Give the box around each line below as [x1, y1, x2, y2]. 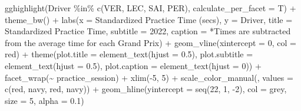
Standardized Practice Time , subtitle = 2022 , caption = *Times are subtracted [5, 25, 291, 37]
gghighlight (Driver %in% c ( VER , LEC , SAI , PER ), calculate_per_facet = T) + [5, 2, 296, 14]
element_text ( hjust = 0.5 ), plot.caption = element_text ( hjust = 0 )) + [5, 59, 262, 71]
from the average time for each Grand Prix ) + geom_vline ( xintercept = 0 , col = [5, 36, 296, 48]
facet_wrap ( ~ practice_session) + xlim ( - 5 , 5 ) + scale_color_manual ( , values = [5, 71, 293, 83]
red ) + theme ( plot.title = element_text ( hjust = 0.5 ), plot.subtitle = [5, 48, 253, 60]
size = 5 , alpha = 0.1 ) [5, 94, 84, 106]
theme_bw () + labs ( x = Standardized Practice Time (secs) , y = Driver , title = [5, 13, 293, 25]
